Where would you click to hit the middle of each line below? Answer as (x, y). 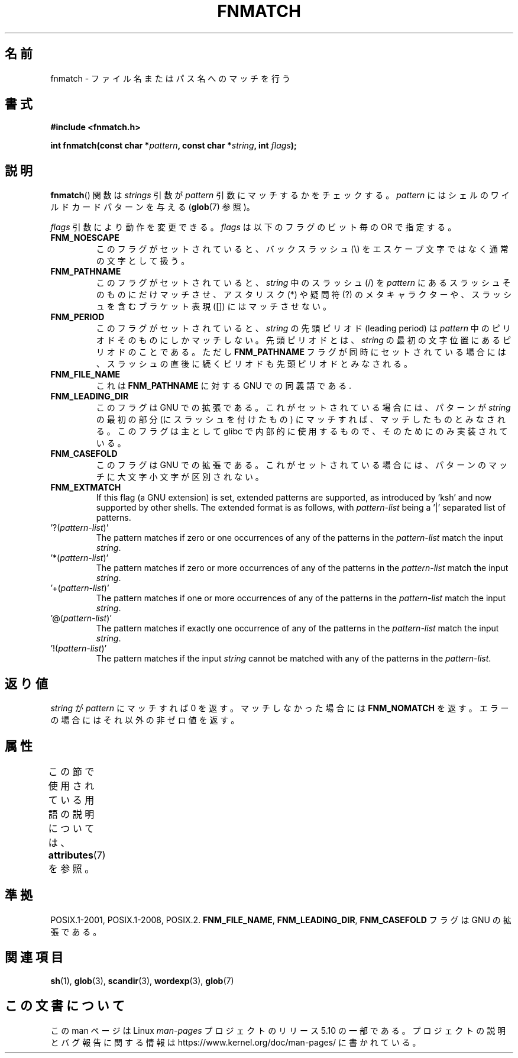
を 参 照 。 (71, 868)
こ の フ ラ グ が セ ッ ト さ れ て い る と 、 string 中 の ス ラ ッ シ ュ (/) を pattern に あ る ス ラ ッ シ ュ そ (303, 283)
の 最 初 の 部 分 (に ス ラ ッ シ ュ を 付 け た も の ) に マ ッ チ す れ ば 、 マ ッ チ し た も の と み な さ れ (301, 420)
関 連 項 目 (34, 957)
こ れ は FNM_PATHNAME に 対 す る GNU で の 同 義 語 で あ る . (224, 386)
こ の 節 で (71, 771)
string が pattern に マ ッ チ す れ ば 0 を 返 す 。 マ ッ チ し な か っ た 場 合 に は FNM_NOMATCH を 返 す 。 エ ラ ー (280, 708)
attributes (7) (77, 855)
